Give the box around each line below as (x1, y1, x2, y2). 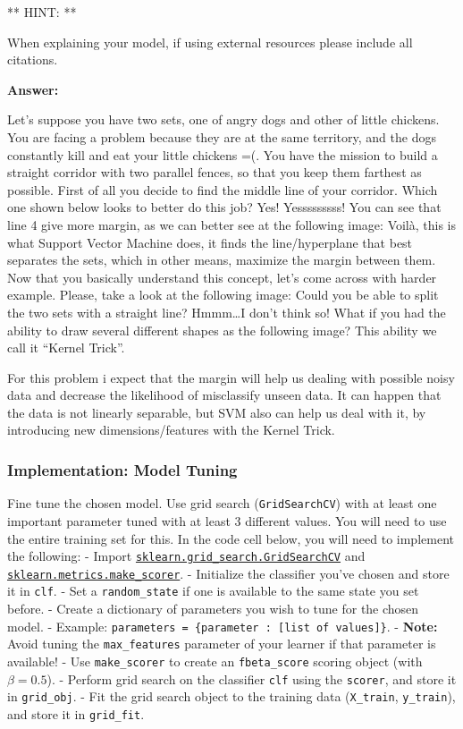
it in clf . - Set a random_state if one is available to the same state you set (7, 581, 419, 600)
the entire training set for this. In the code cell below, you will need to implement (7, 529, 454, 547)
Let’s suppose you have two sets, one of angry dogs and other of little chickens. (7, 110, 440, 129)
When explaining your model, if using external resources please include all (7, 32, 413, 51)
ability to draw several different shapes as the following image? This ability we (7, 320, 437, 339)
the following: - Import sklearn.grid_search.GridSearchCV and (7, 547, 366, 565)
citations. (7, 50, 58, 69)
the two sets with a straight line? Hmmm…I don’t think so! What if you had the (7, 302, 446, 321)
